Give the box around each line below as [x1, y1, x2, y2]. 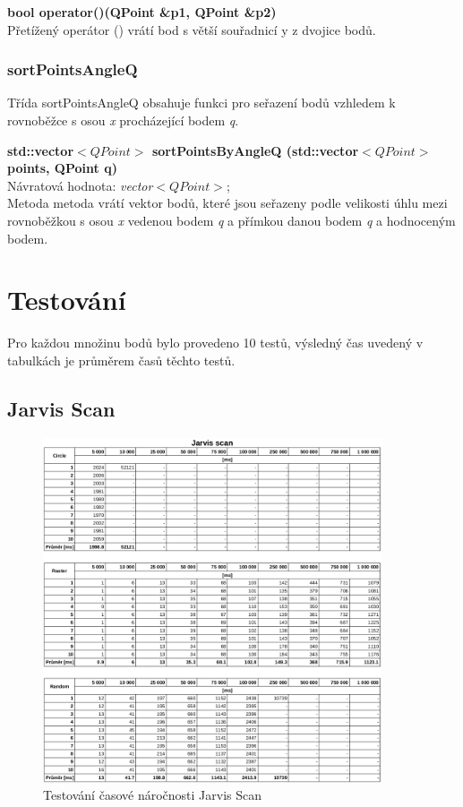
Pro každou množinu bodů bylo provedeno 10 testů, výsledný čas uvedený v [7, 333, 424, 352]
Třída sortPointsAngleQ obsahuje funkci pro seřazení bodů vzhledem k [7, 93, 396, 112]
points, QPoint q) [7, 159, 117, 177]
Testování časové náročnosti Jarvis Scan [43, 786, 262, 804]
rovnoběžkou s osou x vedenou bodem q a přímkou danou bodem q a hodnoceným [7, 210, 456, 229]
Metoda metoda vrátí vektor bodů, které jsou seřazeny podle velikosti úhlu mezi [7, 193, 448, 212]
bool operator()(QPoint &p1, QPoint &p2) [7, 3, 277, 21]
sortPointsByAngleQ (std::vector [151, 141, 359, 159]
